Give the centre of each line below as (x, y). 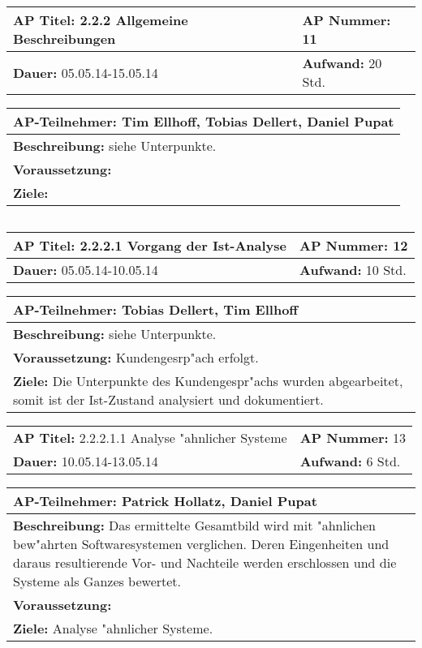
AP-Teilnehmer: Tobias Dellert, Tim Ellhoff (156, 309)
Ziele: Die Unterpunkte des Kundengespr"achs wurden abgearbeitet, (208, 381)
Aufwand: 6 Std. (350, 461)
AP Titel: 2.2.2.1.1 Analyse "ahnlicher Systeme (150, 438)
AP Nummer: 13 (353, 438)
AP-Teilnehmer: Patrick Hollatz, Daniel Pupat (165, 501)
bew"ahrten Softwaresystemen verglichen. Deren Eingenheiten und (201, 544)
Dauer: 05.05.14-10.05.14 (86, 270)
